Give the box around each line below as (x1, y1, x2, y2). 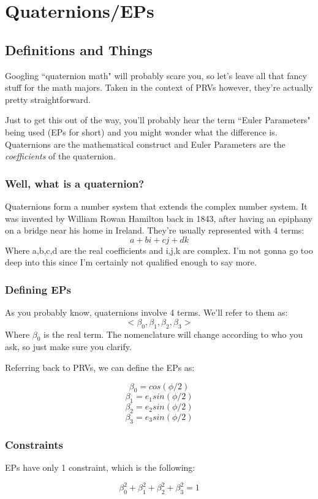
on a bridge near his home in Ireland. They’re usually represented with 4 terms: (5, 224, 305, 237)
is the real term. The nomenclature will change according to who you (44, 327, 303, 340)
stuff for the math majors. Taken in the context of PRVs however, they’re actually (5, 81, 313, 94)
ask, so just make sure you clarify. (5, 340, 132, 353)
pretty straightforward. (5, 93, 91, 105)
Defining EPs (5, 281, 71, 297)
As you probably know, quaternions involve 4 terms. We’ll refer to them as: (5, 306, 288, 319)
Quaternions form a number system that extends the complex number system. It (5, 199, 308, 212)
